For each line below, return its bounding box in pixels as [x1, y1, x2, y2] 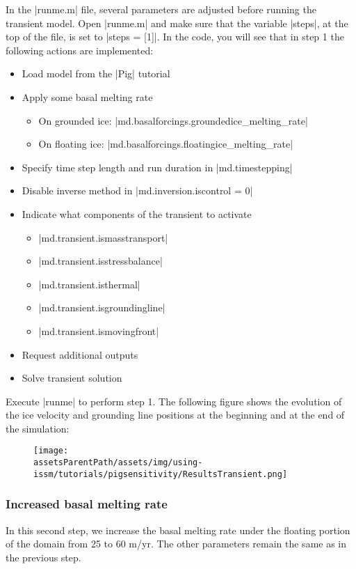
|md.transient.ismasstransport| [38, 230, 168, 244]
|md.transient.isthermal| [38, 276, 140, 291]
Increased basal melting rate [6, 495, 168, 513]
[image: [33, 446, 69, 456]
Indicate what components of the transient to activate [22, 206, 252, 221]
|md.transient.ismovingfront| [38, 323, 159, 338]
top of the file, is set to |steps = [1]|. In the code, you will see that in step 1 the [6, 29, 344, 44]
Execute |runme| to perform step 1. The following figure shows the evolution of [6, 393, 342, 408]
